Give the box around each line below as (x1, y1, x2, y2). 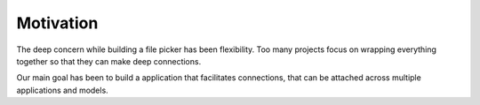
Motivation (16, 13, 99, 33)
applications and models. (16, 85, 108, 95)
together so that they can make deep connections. (16, 56, 202, 66)
